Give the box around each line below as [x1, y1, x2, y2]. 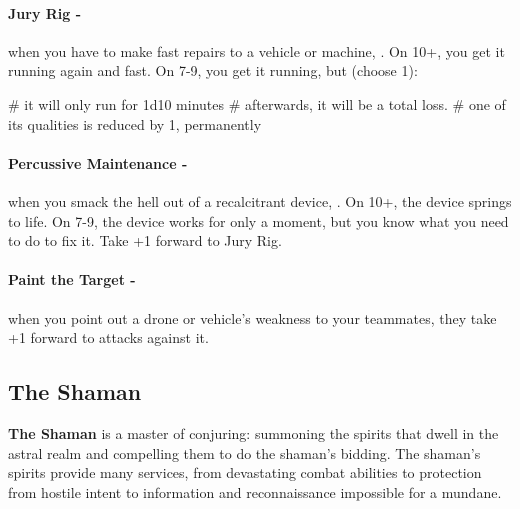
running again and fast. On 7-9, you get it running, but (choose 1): [8, 60, 418, 81]
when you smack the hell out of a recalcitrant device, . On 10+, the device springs [8, 190, 512, 211]
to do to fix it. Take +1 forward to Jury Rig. [8, 230, 282, 251]
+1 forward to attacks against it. [8, 327, 209, 348]
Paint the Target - [8, 269, 136, 290]
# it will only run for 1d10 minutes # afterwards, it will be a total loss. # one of [8, 93, 506, 114]
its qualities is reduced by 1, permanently [8, 113, 262, 134]
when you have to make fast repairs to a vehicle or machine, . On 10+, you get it [8, 40, 505, 61]
